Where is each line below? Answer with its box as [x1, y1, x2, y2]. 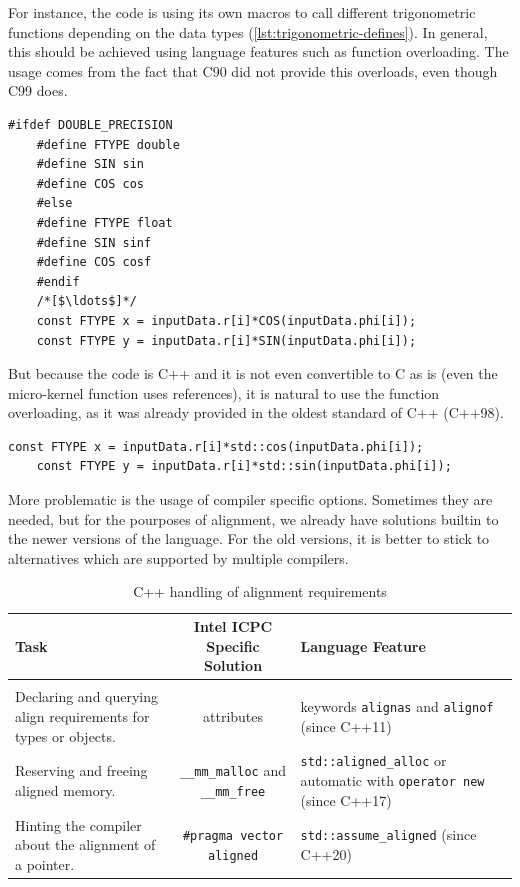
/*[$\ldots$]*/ [36, 294, 137, 309]
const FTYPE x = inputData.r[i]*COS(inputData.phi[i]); [36, 313, 417, 328]
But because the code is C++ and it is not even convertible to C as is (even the [8, 363, 498, 384]
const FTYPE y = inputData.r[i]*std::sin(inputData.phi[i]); [36, 459, 452, 474]
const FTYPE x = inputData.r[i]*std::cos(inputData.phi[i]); [8, 439, 424, 454]
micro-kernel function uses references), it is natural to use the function [8, 382, 440, 403]
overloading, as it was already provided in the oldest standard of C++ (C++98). [8, 402, 504, 423]
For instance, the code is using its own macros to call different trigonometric [8, 2, 476, 22]
